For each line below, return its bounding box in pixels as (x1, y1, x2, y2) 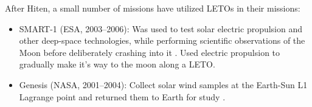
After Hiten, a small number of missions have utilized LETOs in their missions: (5, 2, 300, 14)
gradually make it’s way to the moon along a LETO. (19, 58, 215, 71)
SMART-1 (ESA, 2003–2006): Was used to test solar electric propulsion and (19, 22, 303, 35)
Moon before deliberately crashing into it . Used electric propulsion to (19, 46, 280, 58)
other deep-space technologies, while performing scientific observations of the (19, 34, 305, 47)
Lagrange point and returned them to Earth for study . (19, 90, 226, 103)
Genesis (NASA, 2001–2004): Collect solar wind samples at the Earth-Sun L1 (19, 78, 308, 91)
